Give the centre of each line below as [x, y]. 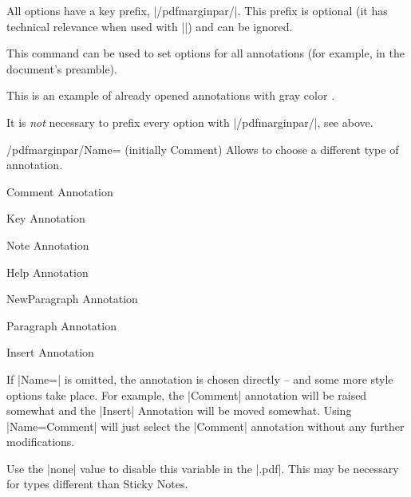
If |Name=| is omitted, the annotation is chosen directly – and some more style [200, 379]
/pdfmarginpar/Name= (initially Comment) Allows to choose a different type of [203, 149]
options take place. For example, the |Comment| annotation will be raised [187, 394]
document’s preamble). [62, 68]
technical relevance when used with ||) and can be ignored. [150, 26]
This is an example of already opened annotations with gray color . [171, 95]
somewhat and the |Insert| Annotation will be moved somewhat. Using [179, 410]
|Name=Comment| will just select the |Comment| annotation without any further [205, 426]
